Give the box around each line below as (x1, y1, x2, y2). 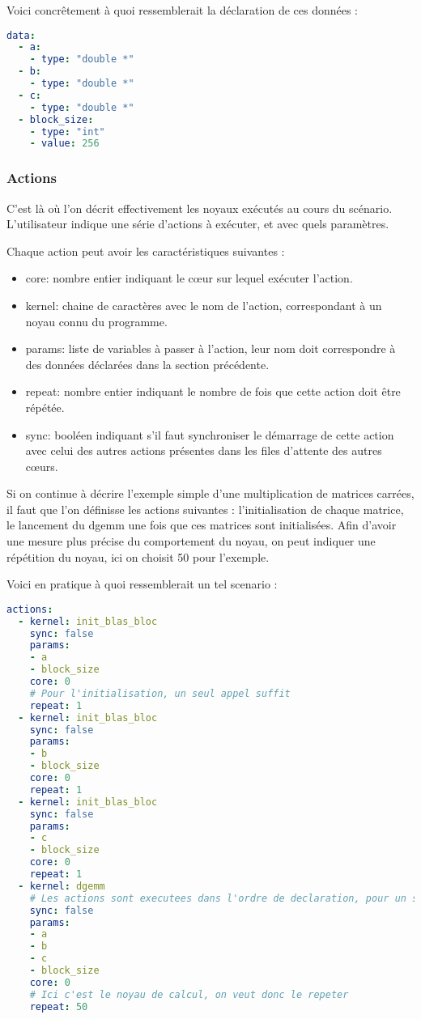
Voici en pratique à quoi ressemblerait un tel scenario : (6, 575, 278, 592)
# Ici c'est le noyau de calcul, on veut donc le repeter (29, 988, 349, 1000)
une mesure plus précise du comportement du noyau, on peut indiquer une (6, 533, 376, 550)
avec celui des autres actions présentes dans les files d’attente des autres (25, 442, 382, 459)
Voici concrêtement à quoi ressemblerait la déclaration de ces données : (6, 2, 359, 18)
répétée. (25, 398, 65, 415)
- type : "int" (29, 125, 105, 138)
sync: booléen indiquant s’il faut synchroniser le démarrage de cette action (25, 426, 394, 443)
